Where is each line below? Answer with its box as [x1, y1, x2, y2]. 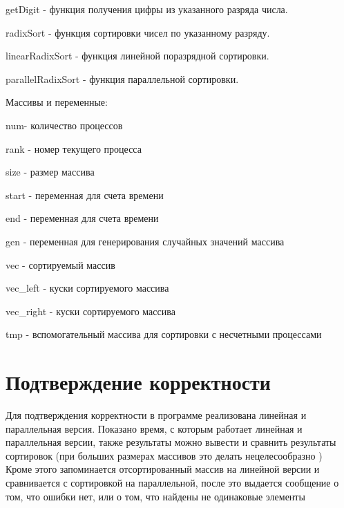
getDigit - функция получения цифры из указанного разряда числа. [6, 2, 288, 16]
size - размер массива [6, 164, 95, 179]
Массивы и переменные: [6, 95, 108, 109]
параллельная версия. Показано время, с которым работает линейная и [6, 421, 303, 435]
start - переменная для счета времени [6, 187, 164, 202]
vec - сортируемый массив [6, 257, 115, 272]
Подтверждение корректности [6, 368, 271, 396]
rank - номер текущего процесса [6, 141, 142, 156]
